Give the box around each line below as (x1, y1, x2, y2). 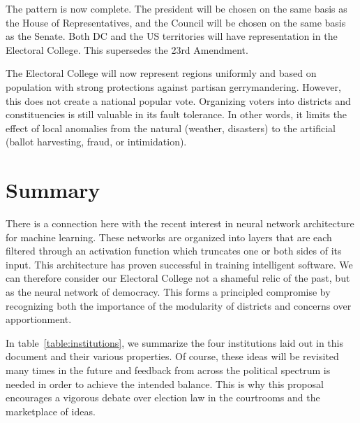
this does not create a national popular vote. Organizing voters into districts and (6, 93, 351, 108)
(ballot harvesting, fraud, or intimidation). (6, 134, 187, 149)
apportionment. (6, 312, 72, 327)
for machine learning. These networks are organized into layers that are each (6, 229, 332, 244)
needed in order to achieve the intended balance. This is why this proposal (6, 376, 324, 391)
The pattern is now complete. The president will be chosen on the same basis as (6, 1, 347, 15)
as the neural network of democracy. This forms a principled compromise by (6, 285, 331, 299)
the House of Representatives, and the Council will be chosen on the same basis (6, 15, 346, 29)
